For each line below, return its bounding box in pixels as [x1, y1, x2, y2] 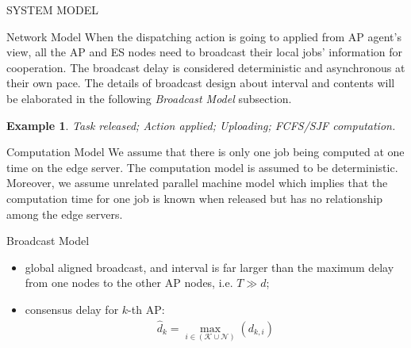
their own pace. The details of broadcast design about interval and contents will [6, 75, 395, 91]
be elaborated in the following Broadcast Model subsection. [6, 90, 292, 106]
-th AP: [128, 300, 165, 317]
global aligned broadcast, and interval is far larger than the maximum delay [25, 258, 394, 275]
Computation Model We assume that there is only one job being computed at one [6, 143, 405, 160]
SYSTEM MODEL [6, 2, 98, 17]
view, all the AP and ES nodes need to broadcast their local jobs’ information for [6, 44, 402, 60]
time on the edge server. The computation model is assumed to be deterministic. [6, 159, 398, 175]
